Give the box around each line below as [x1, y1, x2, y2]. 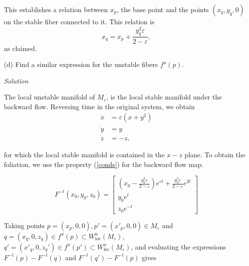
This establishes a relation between [4, 4, 108, 14]
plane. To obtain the [184, 150, 246, 159]
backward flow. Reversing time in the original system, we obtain [4, 101, 195, 111]
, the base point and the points [117, 4, 209, 14]
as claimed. [4, 43, 37, 53]
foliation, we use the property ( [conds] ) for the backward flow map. [4, 159, 204, 169]
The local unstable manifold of [4, 92, 95, 102]
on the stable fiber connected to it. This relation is [4, 17, 155, 26]
